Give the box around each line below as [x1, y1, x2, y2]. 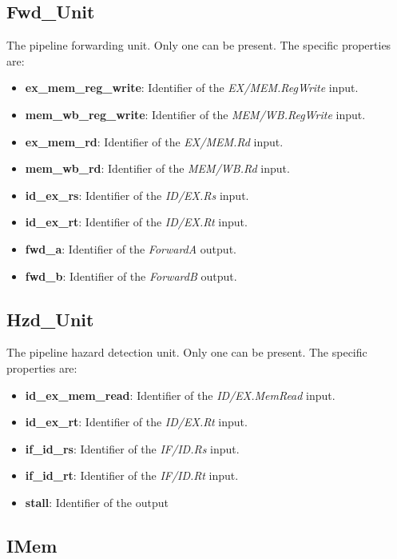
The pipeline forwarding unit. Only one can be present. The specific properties [6, 37, 391, 54]
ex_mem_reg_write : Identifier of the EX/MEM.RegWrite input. [25, 79, 359, 96]
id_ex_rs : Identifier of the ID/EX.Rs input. [25, 186, 249, 203]
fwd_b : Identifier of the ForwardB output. [25, 267, 237, 284]
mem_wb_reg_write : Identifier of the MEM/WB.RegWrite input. [25, 106, 366, 122]
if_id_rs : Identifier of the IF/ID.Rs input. [25, 440, 240, 457]
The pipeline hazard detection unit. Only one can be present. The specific [6, 344, 367, 361]
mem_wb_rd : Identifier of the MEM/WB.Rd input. [25, 160, 290, 177]
